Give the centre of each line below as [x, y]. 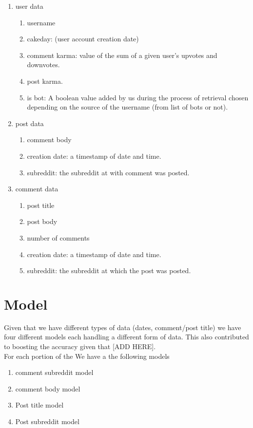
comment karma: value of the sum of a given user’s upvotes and [122, 55]
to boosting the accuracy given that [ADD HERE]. [80, 346]
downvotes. [43, 65]
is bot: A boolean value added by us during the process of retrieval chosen [138, 97]
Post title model [39, 405]
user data [29, 6]
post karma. [45, 81]
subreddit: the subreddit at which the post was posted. [109, 270]
